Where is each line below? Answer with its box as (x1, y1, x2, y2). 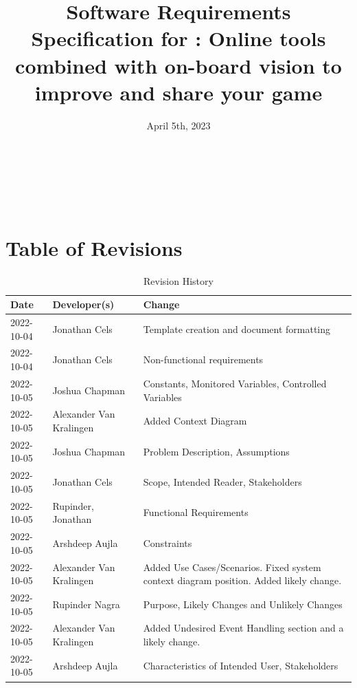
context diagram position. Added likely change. (143, 573, 342, 588)
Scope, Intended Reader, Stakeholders (143, 475, 302, 489)
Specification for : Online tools (31, 24, 326, 52)
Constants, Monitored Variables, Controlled (143, 376, 327, 390)
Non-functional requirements (143, 352, 264, 367)
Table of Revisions (5, 233, 183, 261)
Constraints (143, 535, 192, 550)
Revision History (143, 273, 214, 288)
